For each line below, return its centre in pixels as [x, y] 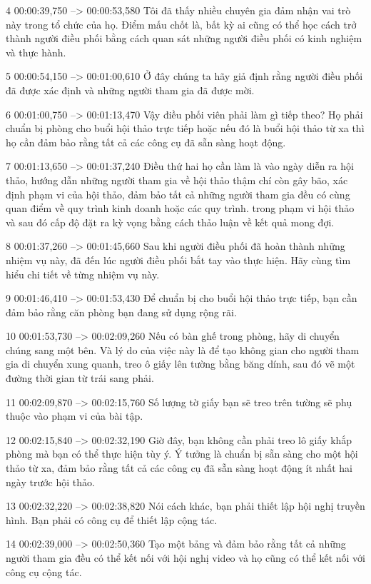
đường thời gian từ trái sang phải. [80, 378]
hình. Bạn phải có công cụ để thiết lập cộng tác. [112, 519]
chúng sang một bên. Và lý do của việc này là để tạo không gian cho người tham [183, 349]
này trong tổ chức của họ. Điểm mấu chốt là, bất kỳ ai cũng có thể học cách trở [181, 24]
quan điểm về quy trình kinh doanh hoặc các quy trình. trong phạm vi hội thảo [180, 208]
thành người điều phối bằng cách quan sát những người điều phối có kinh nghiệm [184, 38]
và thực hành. [36, 52]
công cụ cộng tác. [44, 572]
